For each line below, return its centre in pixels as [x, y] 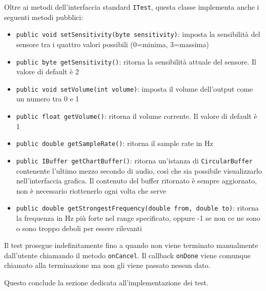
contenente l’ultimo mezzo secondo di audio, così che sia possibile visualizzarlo [139, 170]
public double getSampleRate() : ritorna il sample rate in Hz [115, 143]
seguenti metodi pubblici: [44, 17]
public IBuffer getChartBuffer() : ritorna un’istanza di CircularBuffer [134, 160]
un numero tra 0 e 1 [48, 99]
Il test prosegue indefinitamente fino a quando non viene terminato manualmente [131, 245]
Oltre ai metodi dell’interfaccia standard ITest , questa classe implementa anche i [132, 7]
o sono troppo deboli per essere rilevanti [79, 228]
